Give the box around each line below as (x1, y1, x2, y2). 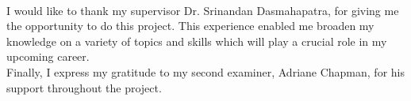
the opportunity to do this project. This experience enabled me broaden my (6, 17, 375, 34)
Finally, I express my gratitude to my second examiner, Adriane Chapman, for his (6, 63, 405, 80)
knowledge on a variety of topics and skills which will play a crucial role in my (6, 32, 387, 49)
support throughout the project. (6, 79, 162, 95)
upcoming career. (6, 48, 90, 65)
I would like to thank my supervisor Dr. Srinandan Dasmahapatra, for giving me (6, 2, 399, 18)
